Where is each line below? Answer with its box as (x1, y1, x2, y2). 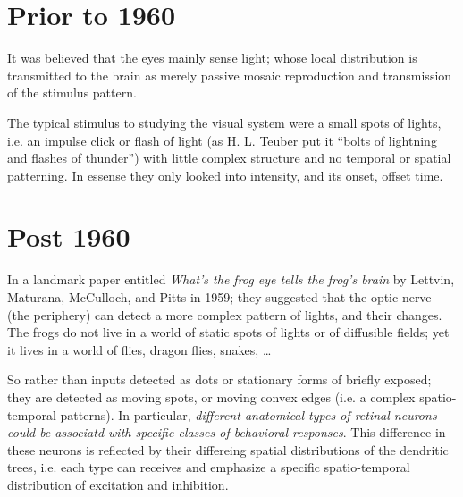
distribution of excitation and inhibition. (7, 475, 229, 493)
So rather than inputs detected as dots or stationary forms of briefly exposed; (7, 370, 432, 389)
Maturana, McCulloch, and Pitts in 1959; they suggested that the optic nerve (7, 288, 432, 306)
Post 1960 (7, 218, 130, 255)
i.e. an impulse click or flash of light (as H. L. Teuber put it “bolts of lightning (7, 131, 437, 149)
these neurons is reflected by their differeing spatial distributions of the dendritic (7, 440, 449, 459)
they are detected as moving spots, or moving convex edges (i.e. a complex (7, 387, 416, 406)
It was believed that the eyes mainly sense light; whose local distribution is (7, 48, 417, 67)
